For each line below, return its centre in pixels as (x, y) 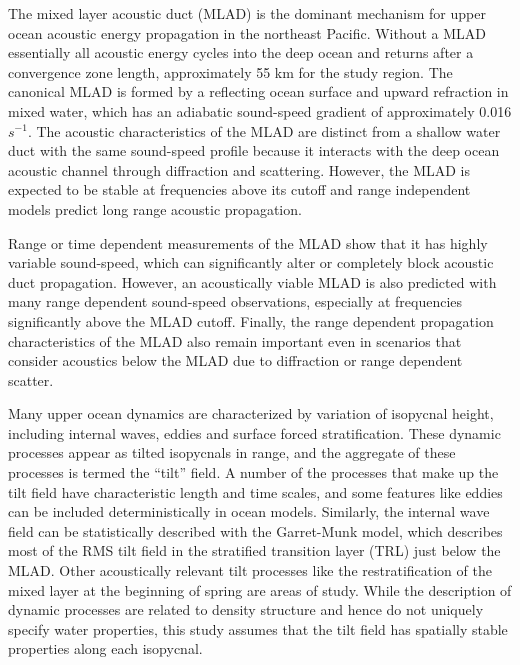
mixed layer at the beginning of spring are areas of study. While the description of (260, 589)
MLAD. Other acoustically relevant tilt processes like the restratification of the (250, 570)
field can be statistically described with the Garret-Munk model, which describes (255, 530)
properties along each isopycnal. (105, 648)
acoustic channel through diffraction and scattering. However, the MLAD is (239, 169)
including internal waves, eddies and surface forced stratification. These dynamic (254, 432)
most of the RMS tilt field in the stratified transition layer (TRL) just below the (254, 550)
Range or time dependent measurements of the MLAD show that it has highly (248, 242)
